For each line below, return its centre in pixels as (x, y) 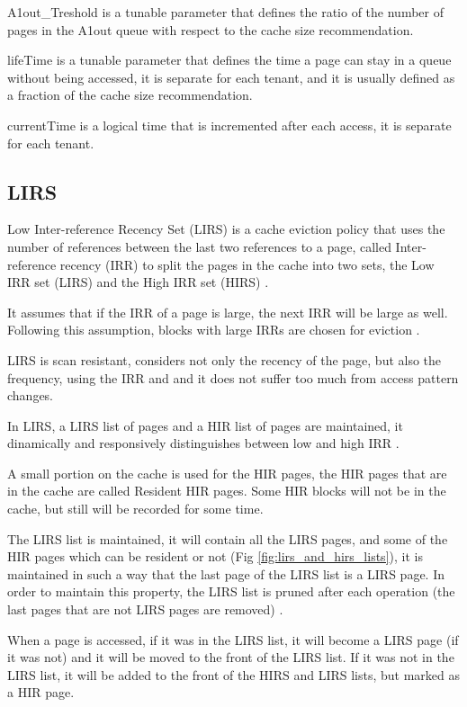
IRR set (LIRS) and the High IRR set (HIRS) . (138, 282)
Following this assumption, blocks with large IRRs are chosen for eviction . (214, 330)
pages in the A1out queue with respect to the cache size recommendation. (211, 29)
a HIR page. (41, 692)
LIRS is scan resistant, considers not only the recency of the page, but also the (225, 359)
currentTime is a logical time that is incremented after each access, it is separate (229, 125)
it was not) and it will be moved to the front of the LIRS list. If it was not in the (231, 657)
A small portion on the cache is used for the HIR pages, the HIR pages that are (227, 473)
